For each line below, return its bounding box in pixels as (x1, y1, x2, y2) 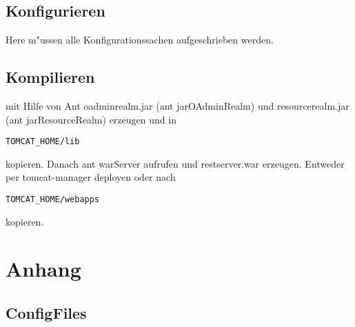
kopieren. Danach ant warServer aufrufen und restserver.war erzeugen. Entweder (6, 156, 345, 170)
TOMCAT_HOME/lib (6, 137, 80, 147)
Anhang (6, 255, 81, 283)
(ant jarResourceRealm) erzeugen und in (6, 112, 176, 126)
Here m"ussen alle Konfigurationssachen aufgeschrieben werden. (6, 32, 274, 47)
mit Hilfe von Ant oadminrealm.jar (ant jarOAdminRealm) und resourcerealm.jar (6, 99, 349, 112)
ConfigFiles (6, 302, 87, 324)
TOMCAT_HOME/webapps (6, 195, 100, 205)
